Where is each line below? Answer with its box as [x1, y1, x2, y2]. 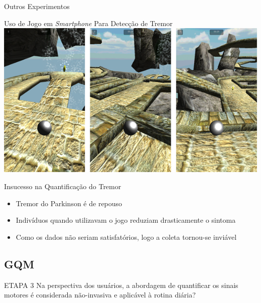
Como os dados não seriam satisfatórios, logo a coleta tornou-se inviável [16, 231, 237, 242]
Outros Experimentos [4, 1, 70, 11]
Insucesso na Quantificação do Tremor [4, 181, 121, 192]
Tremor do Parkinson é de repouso [16, 198, 122, 208]
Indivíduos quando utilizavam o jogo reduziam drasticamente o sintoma [16, 215, 236, 225]
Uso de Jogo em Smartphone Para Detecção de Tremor [4, 18, 173, 28]
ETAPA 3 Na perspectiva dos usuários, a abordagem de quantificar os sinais [4, 279, 238, 290]
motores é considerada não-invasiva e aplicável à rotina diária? [4, 289, 196, 300]
